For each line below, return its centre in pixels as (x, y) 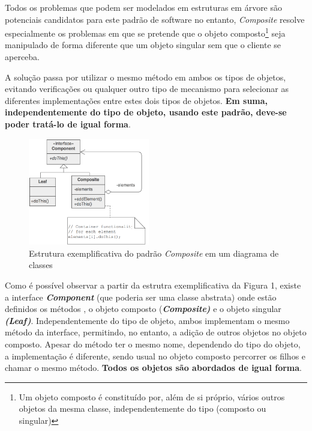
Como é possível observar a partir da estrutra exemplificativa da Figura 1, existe (153, 285)
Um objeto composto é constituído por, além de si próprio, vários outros (152, 396)
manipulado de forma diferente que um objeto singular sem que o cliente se (143, 45)
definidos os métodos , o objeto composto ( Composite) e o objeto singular (143, 309)
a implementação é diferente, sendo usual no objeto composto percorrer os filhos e (155, 356)
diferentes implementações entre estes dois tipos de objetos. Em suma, (136, 100)
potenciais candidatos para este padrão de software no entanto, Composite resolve (155, 19)
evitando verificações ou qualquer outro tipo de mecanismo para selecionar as (147, 89)
